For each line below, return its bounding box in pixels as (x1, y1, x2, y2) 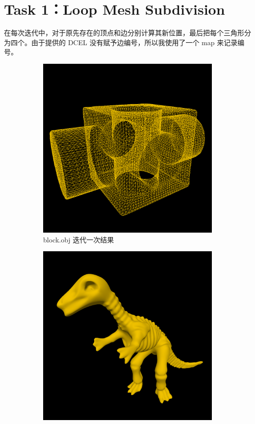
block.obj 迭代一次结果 (43, 234, 114, 244)
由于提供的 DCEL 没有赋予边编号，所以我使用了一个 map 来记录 (31, 37, 238, 47)
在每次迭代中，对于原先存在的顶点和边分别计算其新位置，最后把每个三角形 (4, 27, 244, 38)
